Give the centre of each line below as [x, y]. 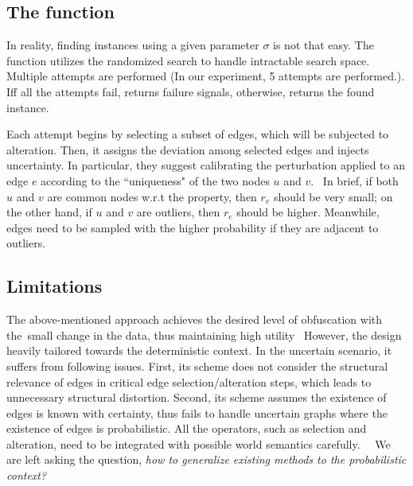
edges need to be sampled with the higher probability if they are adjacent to [193, 227]
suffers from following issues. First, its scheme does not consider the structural [197, 365]
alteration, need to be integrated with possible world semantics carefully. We [199, 443]
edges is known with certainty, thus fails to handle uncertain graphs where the [197, 412]
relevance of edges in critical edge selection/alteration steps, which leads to [189, 381]
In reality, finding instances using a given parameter [133, 45]
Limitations [55, 286]
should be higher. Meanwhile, [308, 212]
